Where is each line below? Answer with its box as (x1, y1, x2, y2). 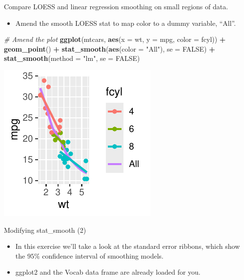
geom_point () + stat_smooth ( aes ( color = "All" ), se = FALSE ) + (4, 43, 215, 54)
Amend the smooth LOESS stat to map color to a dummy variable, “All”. (15, 18, 236, 28)
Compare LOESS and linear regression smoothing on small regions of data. (4, 1, 228, 11)
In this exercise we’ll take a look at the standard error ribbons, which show (15, 241, 240, 251)
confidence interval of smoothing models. (42, 250, 163, 261)
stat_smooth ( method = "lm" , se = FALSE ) (4, 53, 140, 63)
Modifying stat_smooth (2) (4, 224, 86, 235)
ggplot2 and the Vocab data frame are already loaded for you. (15, 267, 201, 277)
